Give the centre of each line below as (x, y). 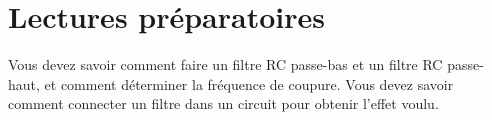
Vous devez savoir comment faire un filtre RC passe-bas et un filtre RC (225, 64)
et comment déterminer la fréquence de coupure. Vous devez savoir (249, 83)
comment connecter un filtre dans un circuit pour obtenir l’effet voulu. (223, 103)
